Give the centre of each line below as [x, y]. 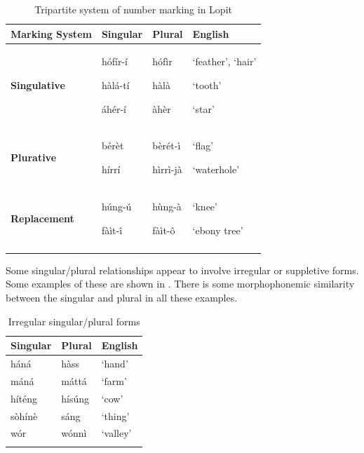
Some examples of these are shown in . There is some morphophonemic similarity [180, 284]
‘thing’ [115, 415]
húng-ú [116, 206]
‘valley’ [116, 433]
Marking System [51, 33]
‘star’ [203, 108]
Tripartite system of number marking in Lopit [133, 9]
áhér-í [114, 108]
